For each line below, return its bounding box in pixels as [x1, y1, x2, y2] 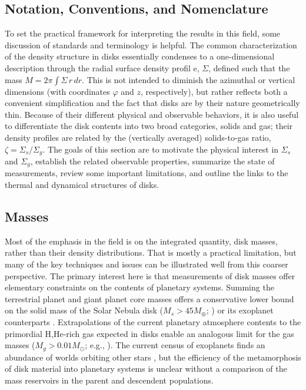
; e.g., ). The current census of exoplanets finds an [85, 339, 265, 351]
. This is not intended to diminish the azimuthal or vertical [82, 73, 295, 85]
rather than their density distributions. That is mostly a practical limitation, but [5, 246, 297, 259]
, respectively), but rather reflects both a [141, 85, 288, 97]
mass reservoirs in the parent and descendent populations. [5, 374, 214, 386]
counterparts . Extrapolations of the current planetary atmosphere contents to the [5, 316, 301, 328]
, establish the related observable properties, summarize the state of [30, 155, 275, 167]
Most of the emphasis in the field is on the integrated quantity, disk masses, [5, 234, 278, 247]
